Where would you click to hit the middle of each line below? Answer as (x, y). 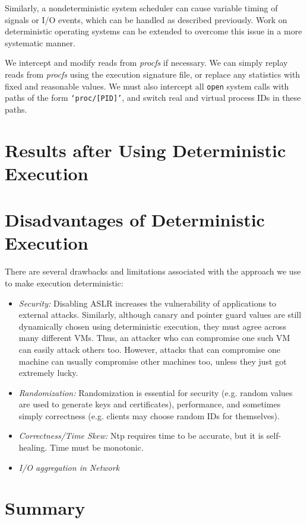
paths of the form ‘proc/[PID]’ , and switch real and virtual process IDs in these (153, 98)
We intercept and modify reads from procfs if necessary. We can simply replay (146, 63)
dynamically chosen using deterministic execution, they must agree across (152, 326)
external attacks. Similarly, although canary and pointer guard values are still (160, 315)
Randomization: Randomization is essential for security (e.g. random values (156, 392)
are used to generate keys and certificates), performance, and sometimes (150, 404)
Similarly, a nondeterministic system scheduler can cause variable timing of (141, 8)
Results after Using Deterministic (145, 150)
